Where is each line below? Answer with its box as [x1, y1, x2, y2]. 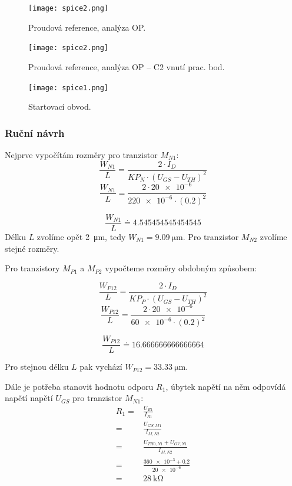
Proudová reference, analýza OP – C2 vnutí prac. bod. [28, 60, 225, 73]
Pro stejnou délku [5, 360, 69, 373]
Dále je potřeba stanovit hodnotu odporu [5, 380, 154, 392]
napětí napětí [5, 392, 53, 404]
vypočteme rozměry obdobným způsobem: [105, 262, 257, 274]
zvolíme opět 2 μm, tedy [36, 230, 126, 242]
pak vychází [79, 360, 122, 373]
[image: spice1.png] [28, 83, 109, 92]
